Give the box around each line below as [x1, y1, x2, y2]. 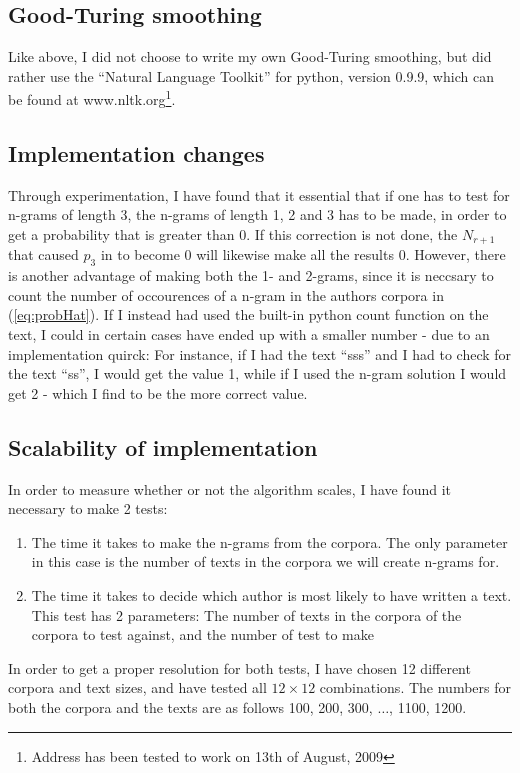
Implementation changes [8, 138, 265, 169]
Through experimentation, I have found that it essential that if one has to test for [8, 184, 510, 205]
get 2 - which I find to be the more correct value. [8, 382, 308, 403]
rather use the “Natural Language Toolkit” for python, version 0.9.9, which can [8, 65, 494, 86]
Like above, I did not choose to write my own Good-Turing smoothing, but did [8, 46, 492, 67]
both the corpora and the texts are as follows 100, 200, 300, [8, 696, 373, 717]
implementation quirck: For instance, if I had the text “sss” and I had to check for [8, 343, 512, 364]
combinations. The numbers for [319, 677, 511, 698]
